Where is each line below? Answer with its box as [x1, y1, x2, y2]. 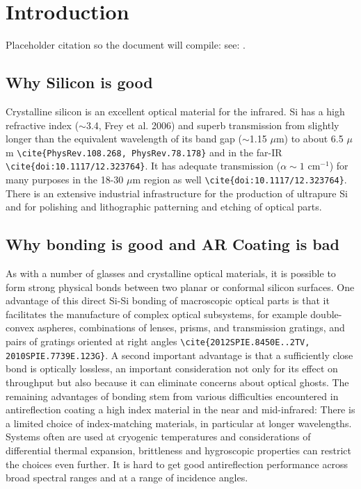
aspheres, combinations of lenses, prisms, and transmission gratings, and [37, 320, 345, 335]
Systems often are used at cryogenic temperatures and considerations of [6, 429, 311, 444]
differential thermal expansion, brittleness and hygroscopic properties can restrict [6, 442, 352, 457]
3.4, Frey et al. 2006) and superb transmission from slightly [86, 117, 339, 132]
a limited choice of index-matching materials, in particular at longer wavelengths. [6, 415, 352, 430]
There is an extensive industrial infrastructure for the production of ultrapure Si [6, 185, 348, 200]
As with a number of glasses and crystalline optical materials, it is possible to [6, 266, 336, 281]
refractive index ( [6, 117, 79, 132]
